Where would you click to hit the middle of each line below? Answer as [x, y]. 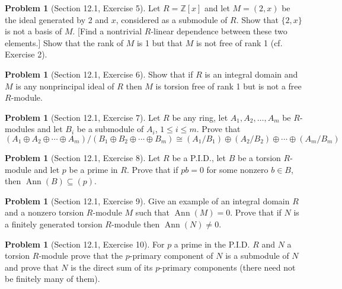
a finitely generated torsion [54, 224]
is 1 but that [160, 42]
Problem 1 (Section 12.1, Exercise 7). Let [83, 117]
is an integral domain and [251, 74]
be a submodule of [110, 129]
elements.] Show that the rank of [64, 42]
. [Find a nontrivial [107, 31]
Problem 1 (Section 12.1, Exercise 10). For [85, 244]
